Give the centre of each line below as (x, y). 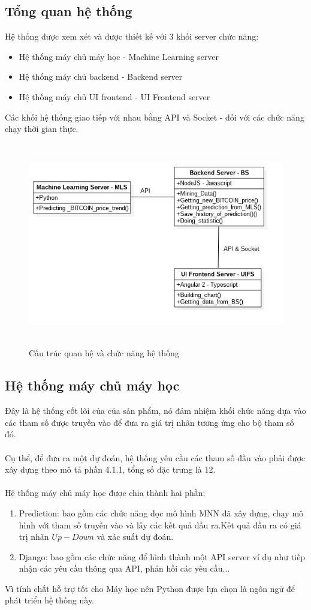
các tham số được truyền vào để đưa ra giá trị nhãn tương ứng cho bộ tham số (150, 422)
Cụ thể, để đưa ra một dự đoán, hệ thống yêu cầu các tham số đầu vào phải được (155, 457)
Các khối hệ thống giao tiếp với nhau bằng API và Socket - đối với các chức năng (155, 117)
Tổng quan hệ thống (69, 11)
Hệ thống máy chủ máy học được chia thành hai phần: (105, 493)
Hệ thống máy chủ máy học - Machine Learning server (119, 56)
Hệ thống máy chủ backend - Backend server (101, 76)
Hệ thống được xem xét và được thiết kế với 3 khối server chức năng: (132, 36)
